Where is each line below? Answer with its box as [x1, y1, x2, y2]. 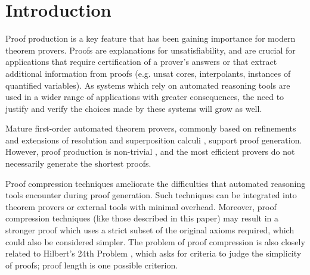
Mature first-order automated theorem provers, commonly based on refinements [5, 122, 296, 135]
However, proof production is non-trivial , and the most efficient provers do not [5, 145, 295, 158]
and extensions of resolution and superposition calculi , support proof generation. [5, 133, 302, 146]
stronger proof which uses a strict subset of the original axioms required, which [5, 224, 294, 236]
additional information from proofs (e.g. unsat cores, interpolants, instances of [5, 67, 291, 79]
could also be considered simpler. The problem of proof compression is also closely [5, 235, 305, 248]
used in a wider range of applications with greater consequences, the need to [5, 90, 284, 103]
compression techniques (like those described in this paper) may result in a [5, 212, 279, 224]
